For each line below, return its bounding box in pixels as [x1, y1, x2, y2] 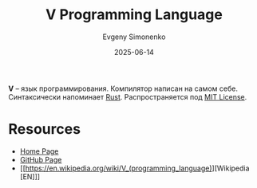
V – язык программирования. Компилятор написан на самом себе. [8, 84, 238, 93]
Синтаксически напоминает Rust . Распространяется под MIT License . [8, 92, 247, 101]
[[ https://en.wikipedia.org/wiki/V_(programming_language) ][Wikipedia [19, 163, 250, 173]
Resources [8, 120, 81, 139]
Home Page [19, 146, 59, 156]
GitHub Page [19, 155, 62, 164]
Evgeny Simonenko [102, 32, 166, 41]
